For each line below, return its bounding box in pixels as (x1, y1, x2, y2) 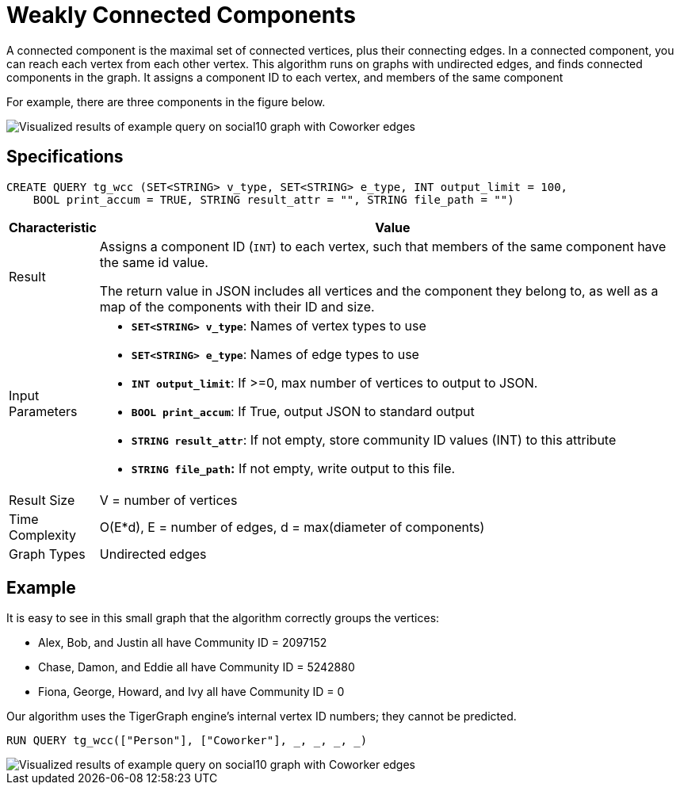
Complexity (9, 526, 77, 543)
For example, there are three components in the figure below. (6, 94, 326, 109)
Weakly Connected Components (6, 2, 356, 29)
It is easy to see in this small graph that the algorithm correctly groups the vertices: (6, 611, 440, 625)
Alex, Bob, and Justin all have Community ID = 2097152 (38, 636, 327, 650)
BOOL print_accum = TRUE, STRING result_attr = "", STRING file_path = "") (32, 193, 514, 206)
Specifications (6, 147, 124, 167)
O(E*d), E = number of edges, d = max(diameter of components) (99, 518, 485, 535)
